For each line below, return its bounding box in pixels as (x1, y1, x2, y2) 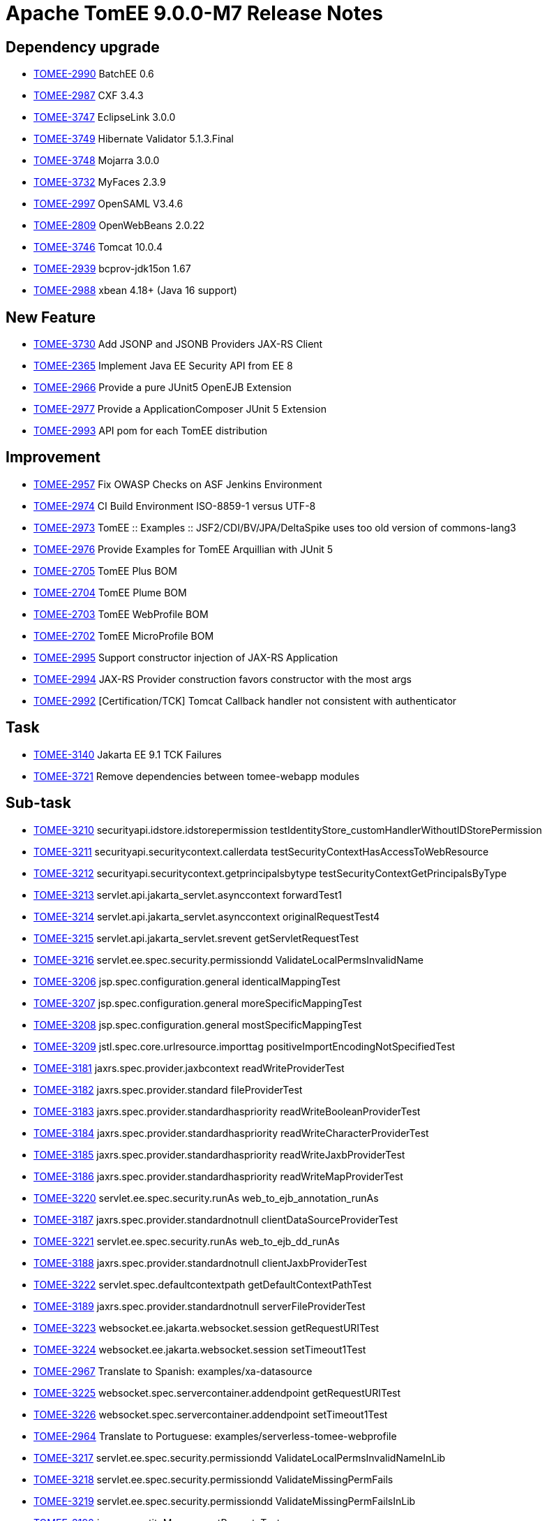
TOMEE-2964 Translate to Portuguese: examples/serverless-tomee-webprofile (33, 1430, 397, 1442)
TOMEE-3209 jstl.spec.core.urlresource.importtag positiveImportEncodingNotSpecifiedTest (33, 1040, 456, 1052)
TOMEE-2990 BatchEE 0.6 (33, 68, 154, 80)
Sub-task (6, 794, 71, 812)
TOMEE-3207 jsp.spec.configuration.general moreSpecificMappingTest (33, 997, 362, 1009)
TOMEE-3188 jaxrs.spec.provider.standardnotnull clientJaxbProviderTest (33, 1256, 367, 1269)
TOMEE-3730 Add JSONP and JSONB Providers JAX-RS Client (33, 338, 323, 351)
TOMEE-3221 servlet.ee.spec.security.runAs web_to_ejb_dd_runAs (33, 1235, 340, 1247)
